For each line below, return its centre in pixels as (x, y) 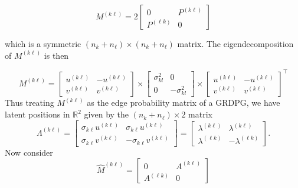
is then (56, 55)
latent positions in (37, 114)
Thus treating (30, 103)
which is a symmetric (43, 43)
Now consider (29, 152)
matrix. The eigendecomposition (235, 43)
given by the (107, 114)
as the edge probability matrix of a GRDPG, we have (184, 103)
